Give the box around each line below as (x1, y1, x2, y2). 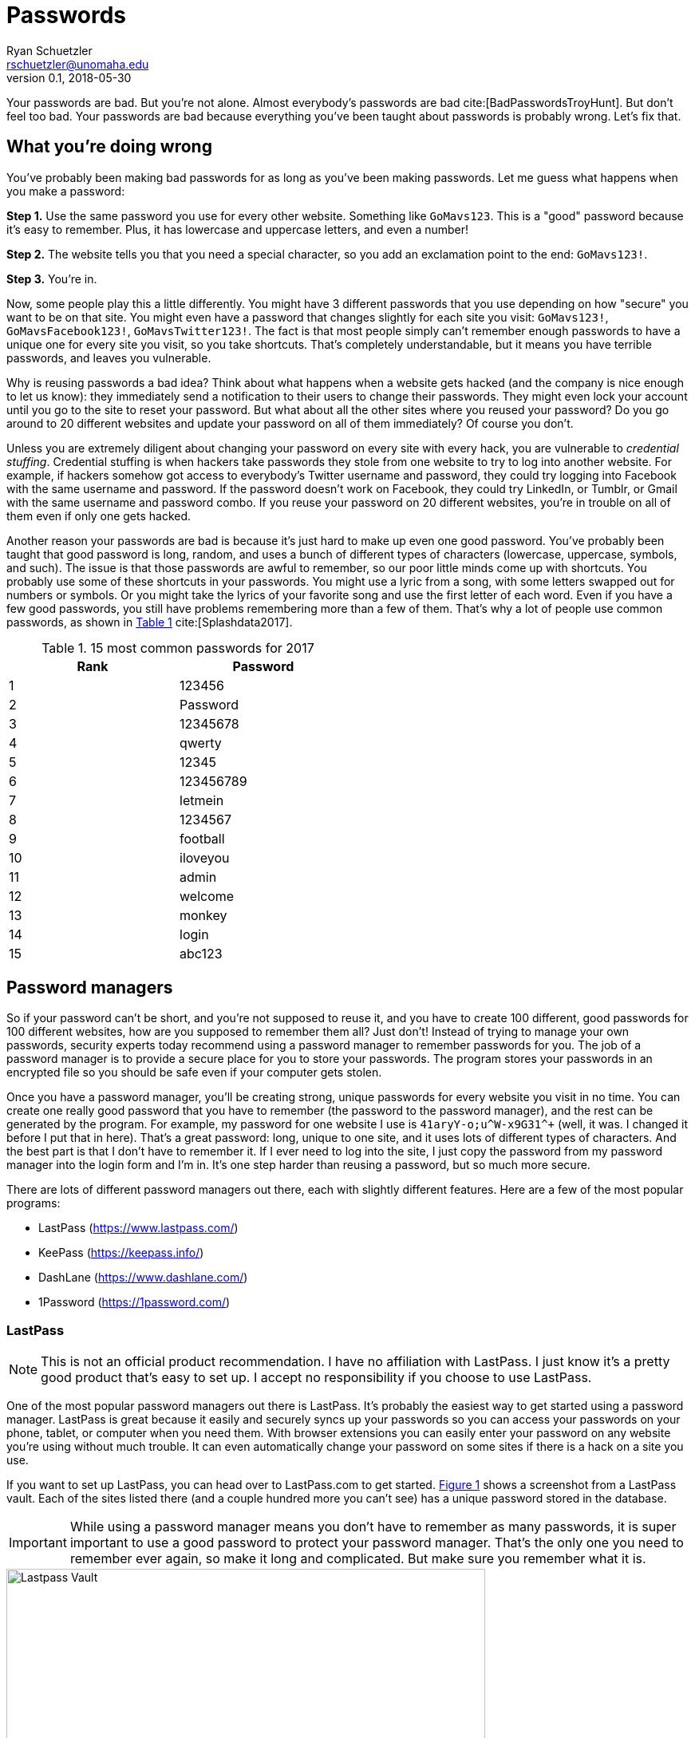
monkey (180, 907, 227, 923)
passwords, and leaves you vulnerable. (6, 350, 211, 365)
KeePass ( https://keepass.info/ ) (38, 1246, 204, 1260)
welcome (180, 887, 235, 904)
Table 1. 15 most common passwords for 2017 (41, 639, 314, 656)
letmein (180, 792, 224, 808)
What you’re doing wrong (6, 136, 212, 157)
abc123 (180, 945, 223, 962)
